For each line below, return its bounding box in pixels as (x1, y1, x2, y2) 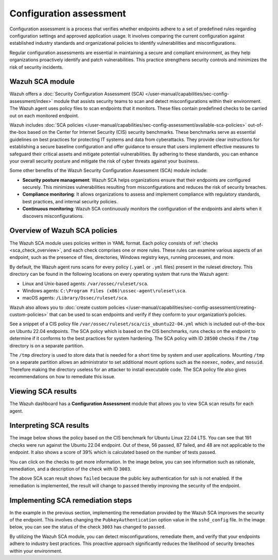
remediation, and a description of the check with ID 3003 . (9, 466, 132, 472)
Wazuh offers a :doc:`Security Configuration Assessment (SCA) (9, 91, 144, 97)
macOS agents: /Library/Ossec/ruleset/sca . (22, 295, 128, 301)
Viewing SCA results (9, 387, 77, 396)
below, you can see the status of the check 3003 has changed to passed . (9, 524, 166, 530)
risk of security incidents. (9, 64, 64, 70)
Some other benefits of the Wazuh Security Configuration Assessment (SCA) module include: (9, 167, 208, 173)
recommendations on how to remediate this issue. (9, 374, 116, 380)
